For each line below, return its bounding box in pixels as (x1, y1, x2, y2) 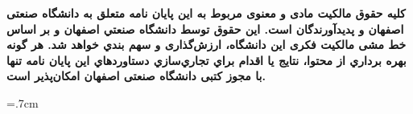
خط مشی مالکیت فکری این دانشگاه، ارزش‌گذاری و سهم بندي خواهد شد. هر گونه (6, 36, 407, 53)
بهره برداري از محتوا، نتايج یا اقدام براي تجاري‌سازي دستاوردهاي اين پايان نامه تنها (6, 51, 407, 68)
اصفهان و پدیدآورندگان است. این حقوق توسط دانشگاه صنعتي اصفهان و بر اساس (6, 20, 404, 37)
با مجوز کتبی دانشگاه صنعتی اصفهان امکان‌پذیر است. (6, 67, 266, 84)
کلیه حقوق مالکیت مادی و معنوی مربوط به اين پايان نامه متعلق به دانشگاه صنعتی (6, 5, 406, 21)
